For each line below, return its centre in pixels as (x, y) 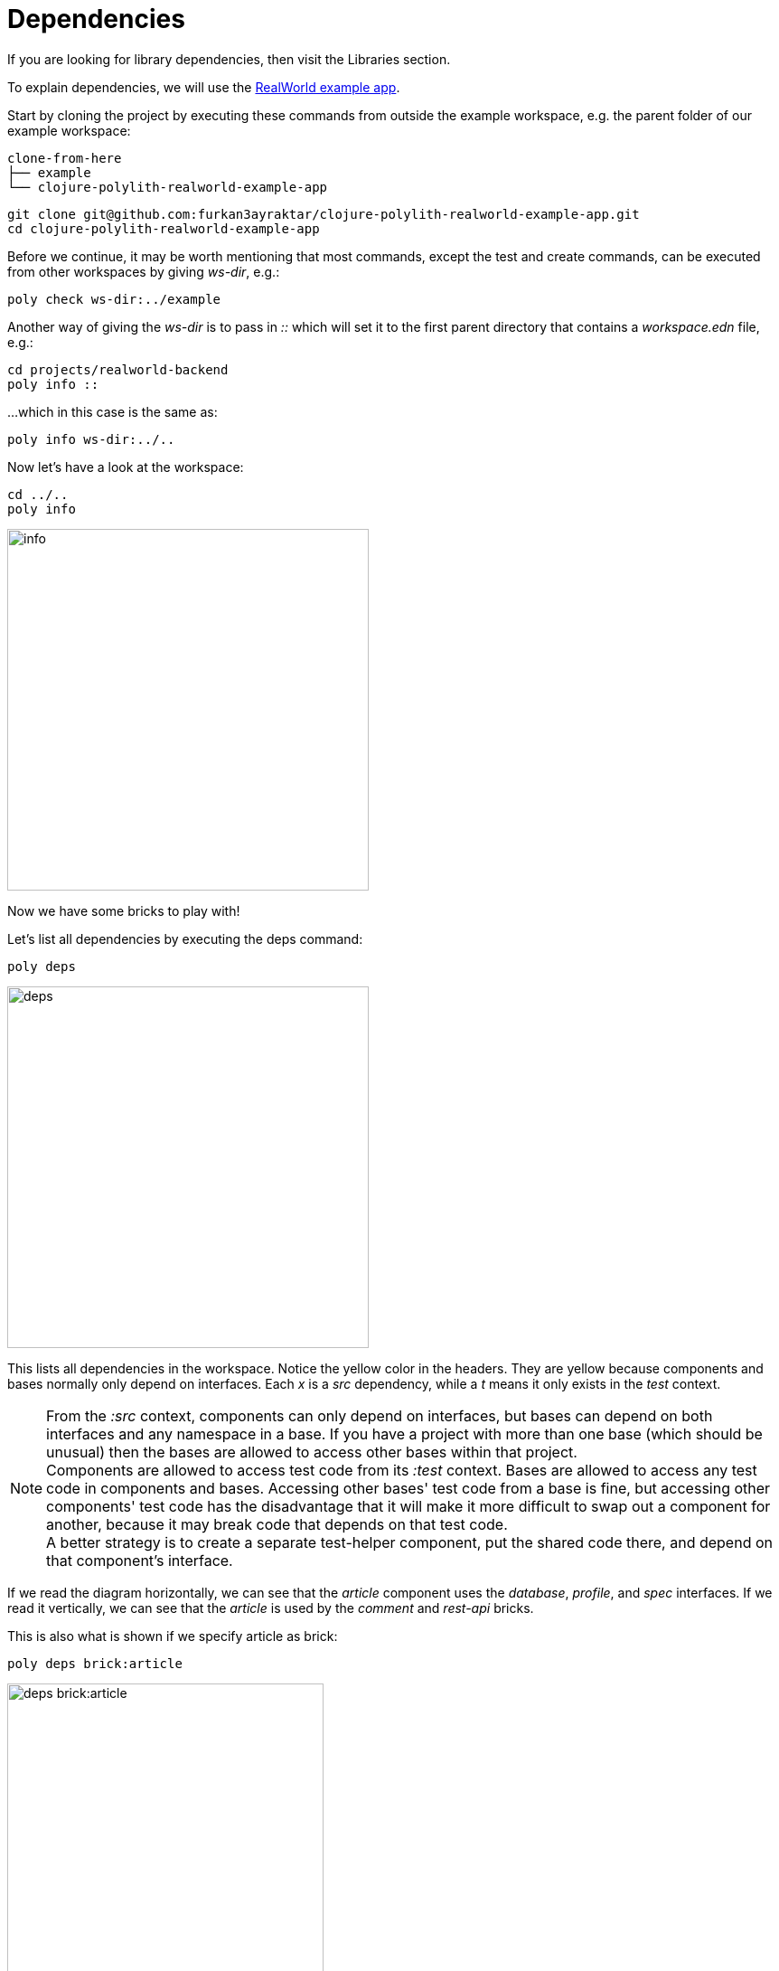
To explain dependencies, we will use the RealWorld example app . (204, 87)
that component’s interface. (140, 1560)
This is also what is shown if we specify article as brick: (173, 1636)
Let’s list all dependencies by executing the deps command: (185, 938)
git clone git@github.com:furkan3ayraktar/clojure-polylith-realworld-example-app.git (324, 214)
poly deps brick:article (95, 1663)
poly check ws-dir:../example (114, 299)
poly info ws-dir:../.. (91, 439)
